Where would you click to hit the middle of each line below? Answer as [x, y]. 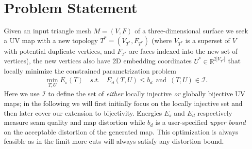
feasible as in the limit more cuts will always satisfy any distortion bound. [114, 141]
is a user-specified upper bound [201, 122]
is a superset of [208, 40]
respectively [215, 112]
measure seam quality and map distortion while [75, 122]
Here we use [22, 94]
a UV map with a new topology [51, 40]
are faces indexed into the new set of [183, 51]
